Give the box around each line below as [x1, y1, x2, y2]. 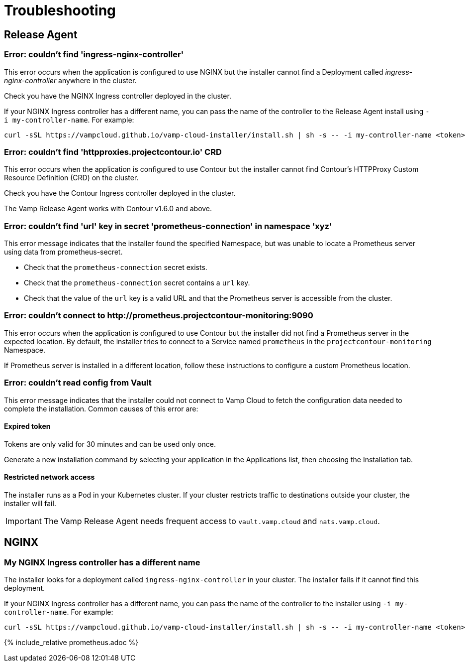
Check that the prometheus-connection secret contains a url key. [24, 278, 250, 287]
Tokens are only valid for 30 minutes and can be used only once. [4, 439, 216, 448]
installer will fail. [4, 499, 56, 508]
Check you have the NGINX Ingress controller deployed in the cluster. [4, 91, 231, 100]
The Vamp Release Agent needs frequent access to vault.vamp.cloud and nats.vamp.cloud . [43, 516, 380, 526]
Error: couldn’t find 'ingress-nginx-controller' [4, 49, 184, 60]
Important [5, 516, 42, 526]
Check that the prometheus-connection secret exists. [24, 263, 207, 272]
